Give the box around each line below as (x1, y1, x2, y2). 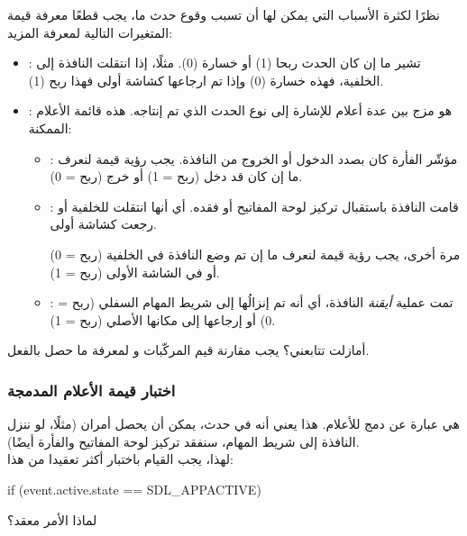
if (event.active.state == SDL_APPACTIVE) (7, 479, 261, 498)
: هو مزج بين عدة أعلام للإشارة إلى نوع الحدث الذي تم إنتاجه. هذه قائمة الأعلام (28, 101, 453, 120)
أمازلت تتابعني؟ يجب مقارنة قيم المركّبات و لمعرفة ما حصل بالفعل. (7, 341, 370, 359)
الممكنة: (28, 118, 72, 137)
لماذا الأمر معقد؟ (7, 510, 97, 529)
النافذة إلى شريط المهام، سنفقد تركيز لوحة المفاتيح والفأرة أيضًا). (7, 432, 360, 450)
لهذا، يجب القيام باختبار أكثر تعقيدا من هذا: (7, 450, 233, 468)
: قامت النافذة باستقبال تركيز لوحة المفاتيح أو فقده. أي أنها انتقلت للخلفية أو (50, 196, 459, 215)
